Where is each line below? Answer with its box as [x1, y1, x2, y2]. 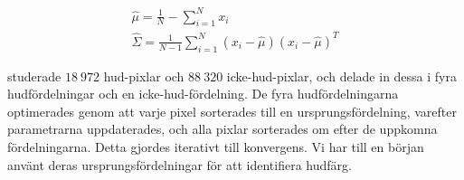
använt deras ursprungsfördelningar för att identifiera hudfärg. [7, 155, 352, 174]
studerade [7, 66, 62, 85]
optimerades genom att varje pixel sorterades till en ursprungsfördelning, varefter [7, 101, 457, 120]
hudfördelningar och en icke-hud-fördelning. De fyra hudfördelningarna [7, 84, 399, 103]
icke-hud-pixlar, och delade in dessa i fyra [226, 66, 458, 85]
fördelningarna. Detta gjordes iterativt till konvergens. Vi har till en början [7, 137, 424, 156]
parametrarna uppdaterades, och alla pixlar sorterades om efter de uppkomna [7, 119, 438, 138]
